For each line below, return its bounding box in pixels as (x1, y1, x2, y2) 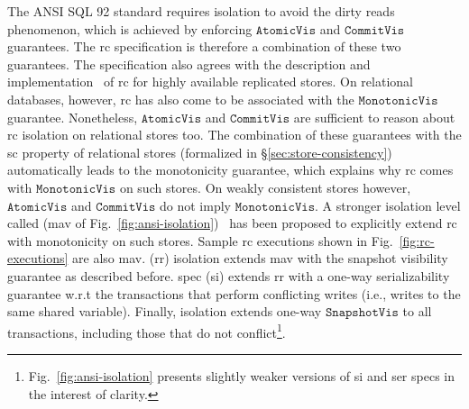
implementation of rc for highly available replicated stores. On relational (7, 72, 413, 91)
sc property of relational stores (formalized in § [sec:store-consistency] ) (7, 142, 392, 161)
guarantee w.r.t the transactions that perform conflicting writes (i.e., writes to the (7, 284, 461, 303)
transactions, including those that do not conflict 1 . (7, 320, 286, 341)
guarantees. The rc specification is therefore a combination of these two (7, 37, 401, 56)
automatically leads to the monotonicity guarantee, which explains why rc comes (7, 160, 454, 179)
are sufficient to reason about (293, 107, 455, 126)
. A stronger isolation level (314, 195, 461, 214)
